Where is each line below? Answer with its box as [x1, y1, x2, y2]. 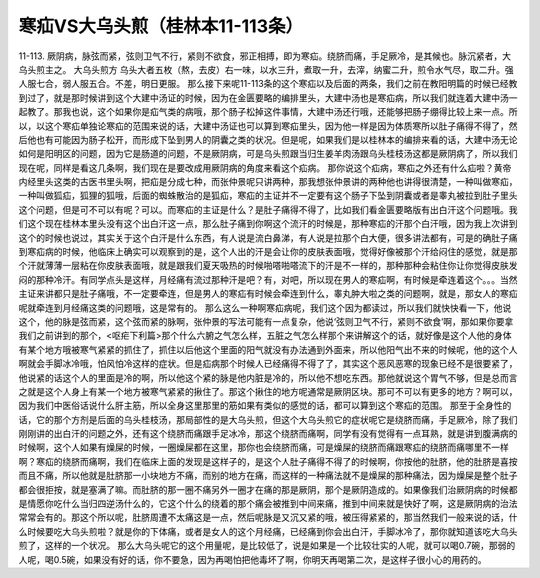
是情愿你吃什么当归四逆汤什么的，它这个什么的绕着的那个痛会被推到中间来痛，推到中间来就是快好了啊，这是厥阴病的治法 [18, 498, 518, 510]
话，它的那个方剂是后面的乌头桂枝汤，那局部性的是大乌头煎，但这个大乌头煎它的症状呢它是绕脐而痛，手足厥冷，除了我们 [18, 413, 518, 425]
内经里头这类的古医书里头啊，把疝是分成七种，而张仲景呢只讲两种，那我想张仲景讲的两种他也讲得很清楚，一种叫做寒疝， [18, 176, 518, 188]
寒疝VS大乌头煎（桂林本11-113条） [18, 15, 304, 37]
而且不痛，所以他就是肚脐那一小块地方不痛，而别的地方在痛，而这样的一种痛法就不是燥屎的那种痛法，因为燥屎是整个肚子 [18, 470, 518, 482]
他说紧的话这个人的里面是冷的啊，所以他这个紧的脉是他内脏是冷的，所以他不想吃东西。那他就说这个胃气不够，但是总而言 [18, 371, 518, 384]
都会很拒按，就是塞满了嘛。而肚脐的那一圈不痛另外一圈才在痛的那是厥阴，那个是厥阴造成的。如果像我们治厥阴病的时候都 [18, 483, 518, 495]
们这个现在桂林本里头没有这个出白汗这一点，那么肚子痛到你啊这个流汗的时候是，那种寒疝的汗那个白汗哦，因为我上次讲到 [18, 218, 518, 230]
